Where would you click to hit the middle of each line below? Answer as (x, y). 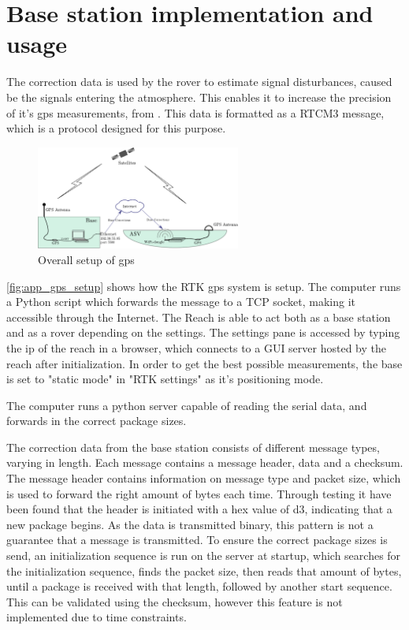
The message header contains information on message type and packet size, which (204, 478)
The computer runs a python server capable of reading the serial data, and (187, 405)
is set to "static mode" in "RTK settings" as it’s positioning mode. (165, 379)
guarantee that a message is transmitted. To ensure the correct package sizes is (197, 540)
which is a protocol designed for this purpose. (116, 128)
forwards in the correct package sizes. (97, 421)
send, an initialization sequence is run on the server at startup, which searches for (204, 555)
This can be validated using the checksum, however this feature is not (175, 601)
